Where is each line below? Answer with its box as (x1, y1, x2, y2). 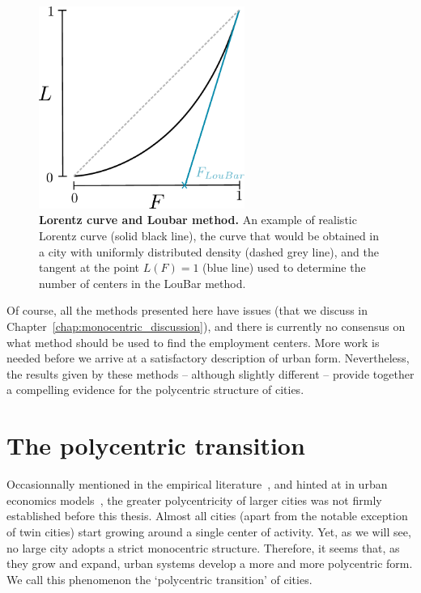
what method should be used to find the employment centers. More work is (6, 333, 380, 350)
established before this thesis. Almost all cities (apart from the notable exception (6, 507, 408, 524)
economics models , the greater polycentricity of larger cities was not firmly (6, 491, 382, 508)
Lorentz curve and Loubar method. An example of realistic (39, 211, 357, 228)
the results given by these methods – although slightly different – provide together (6, 365, 415, 382)
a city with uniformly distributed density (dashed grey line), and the (39, 243, 380, 260)
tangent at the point (39, 259, 140, 276)
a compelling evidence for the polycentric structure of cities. (6, 381, 304, 398)
